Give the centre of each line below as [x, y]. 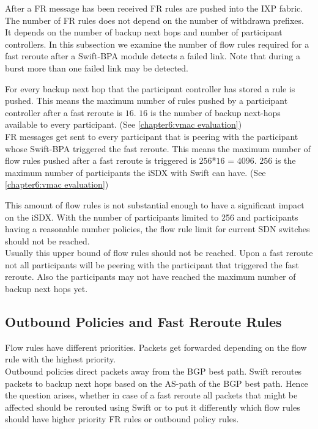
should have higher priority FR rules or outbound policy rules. [122, 419]
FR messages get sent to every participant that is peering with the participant [152, 136]
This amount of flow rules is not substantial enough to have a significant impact [155, 204]
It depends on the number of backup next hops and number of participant [144, 32]
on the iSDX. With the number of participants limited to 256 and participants [152, 217]
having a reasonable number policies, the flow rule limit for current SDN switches [157, 229]
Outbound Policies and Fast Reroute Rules [143, 322]
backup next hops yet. [46, 289]
